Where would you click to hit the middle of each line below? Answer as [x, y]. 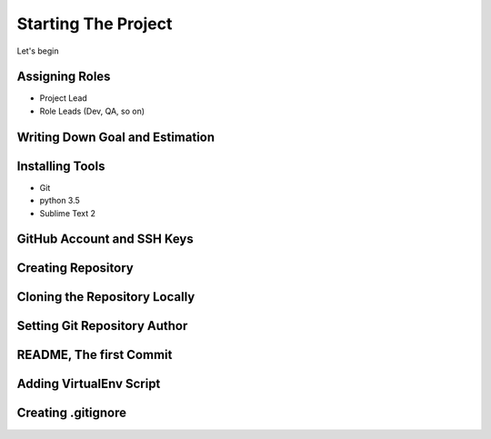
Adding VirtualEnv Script [89, 384]
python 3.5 [60, 201]
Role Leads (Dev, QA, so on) [92, 111]
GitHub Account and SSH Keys [105, 239]
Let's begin [38, 51]
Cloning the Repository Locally [106, 297]
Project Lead [64, 98]
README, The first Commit [95, 355]
